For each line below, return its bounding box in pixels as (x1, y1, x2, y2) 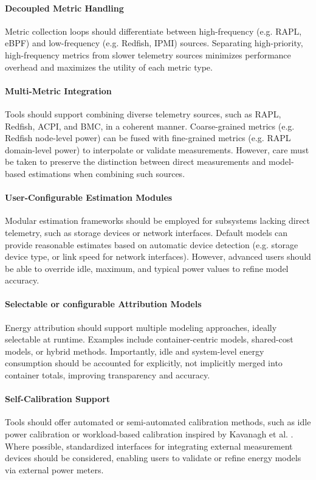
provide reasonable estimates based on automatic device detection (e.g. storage (5, 238, 298, 251)
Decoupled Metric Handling (5, 1, 124, 14)
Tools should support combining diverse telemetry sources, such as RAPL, (5, 107, 281, 120)
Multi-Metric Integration (5, 84, 112, 97)
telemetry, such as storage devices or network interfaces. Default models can (5, 226, 288, 238)
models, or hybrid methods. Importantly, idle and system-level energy (5, 344, 264, 357)
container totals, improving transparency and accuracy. (5, 369, 210, 381)
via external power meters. (5, 463, 104, 476)
